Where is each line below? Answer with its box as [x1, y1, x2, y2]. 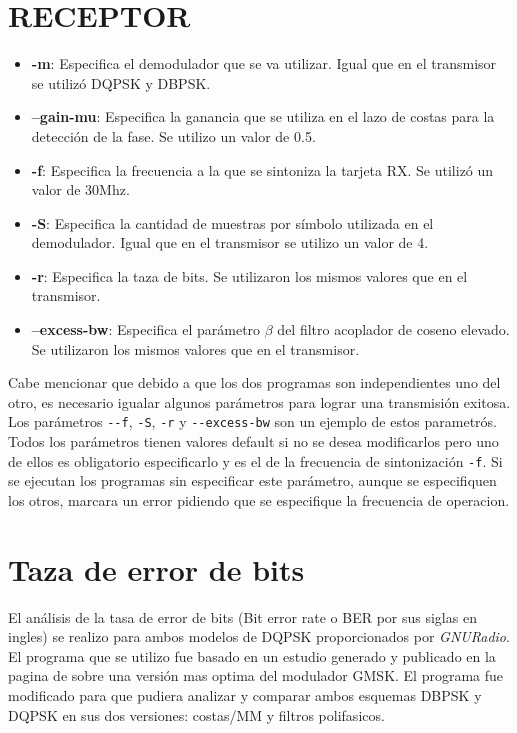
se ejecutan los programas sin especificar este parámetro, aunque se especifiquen [8, 470, 497, 491]
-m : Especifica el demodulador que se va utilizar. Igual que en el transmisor [31, 53, 497, 74]
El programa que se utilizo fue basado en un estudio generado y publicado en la [8, 645, 496, 666]
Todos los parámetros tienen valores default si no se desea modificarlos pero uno [8, 431, 499, 452]
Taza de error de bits [8, 548, 305, 589]
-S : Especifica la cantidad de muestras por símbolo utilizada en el [31, 212, 434, 233]
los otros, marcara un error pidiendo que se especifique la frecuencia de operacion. [8, 489, 510, 510]
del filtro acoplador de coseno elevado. [277, 319, 510, 340]
